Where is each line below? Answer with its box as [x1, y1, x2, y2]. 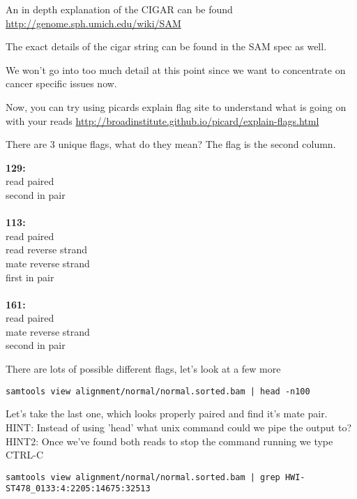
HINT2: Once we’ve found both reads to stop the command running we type [6, 433, 333, 448]
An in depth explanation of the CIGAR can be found [6, 2, 233, 16]
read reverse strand [6, 242, 87, 257]
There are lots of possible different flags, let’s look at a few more [6, 362, 281, 376]
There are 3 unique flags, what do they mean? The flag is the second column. [6, 137, 336, 151]
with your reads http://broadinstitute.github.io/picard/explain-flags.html [6, 113, 319, 128]
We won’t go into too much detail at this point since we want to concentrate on [6, 62, 346, 77]
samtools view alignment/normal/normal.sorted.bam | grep [6, 472, 280, 482]
